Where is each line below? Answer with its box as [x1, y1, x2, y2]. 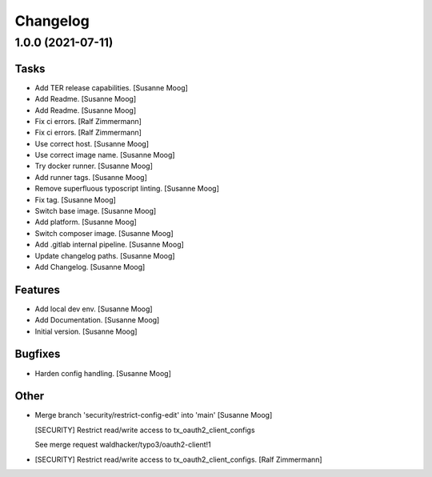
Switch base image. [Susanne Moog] [34, 206, 157, 216]
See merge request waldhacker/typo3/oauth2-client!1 [34, 440, 211, 450]
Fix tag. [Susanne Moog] [34, 194, 116, 204]
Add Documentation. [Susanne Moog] [34, 315, 160, 325]
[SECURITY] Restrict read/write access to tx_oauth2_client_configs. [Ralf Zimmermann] [34, 455, 323, 464]
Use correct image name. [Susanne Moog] [34, 150, 175, 160]
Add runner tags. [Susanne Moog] [34, 172, 148, 182]
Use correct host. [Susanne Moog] [34, 138, 150, 148]
